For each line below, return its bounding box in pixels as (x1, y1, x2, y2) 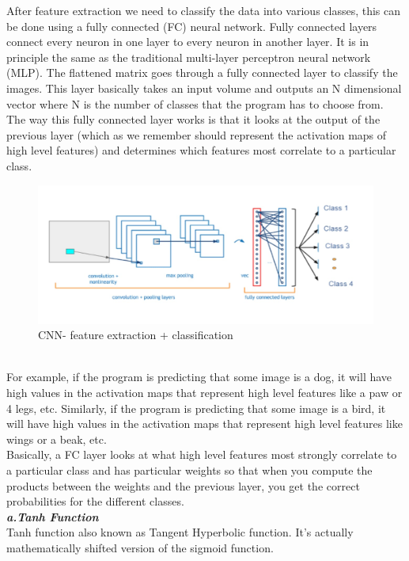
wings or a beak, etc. (6, 430, 107, 447)
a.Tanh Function (6, 508, 99, 525)
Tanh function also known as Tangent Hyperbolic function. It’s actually (6, 524, 354, 540)
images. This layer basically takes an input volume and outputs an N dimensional (6, 79, 402, 96)
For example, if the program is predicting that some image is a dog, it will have (6, 368, 392, 385)
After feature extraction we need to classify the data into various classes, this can (6, 2, 401, 18)
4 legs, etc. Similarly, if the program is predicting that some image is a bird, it (6, 399, 386, 416)
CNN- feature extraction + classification (38, 326, 233, 343)
